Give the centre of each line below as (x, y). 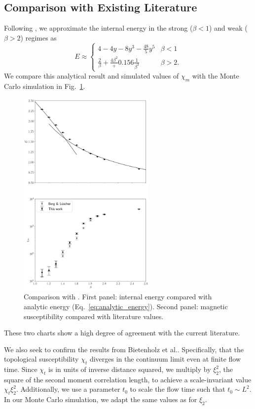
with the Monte (216, 76)
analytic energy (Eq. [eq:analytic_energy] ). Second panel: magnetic (126, 306)
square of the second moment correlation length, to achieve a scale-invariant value (128, 379)
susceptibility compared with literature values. (94, 316)
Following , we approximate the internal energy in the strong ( (98, 28)
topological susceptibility (41, 359)
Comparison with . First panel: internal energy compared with (118, 297)
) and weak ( (228, 28)
